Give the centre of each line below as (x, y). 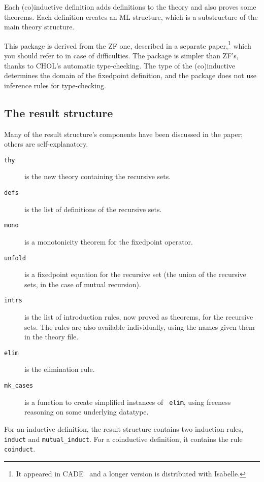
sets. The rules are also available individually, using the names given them (140, 326)
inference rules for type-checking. (55, 85)
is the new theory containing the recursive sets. (98, 176)
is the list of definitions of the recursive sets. (93, 209)
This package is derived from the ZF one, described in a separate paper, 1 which (128, 45)
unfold (15, 258)
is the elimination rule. (60, 369)
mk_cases (19, 386)
